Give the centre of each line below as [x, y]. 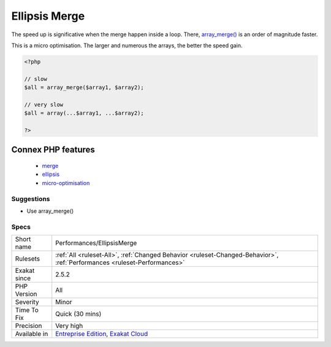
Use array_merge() [50, 211]
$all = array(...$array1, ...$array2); [84, 113]
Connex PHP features [53, 150]
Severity [27, 302]
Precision [29, 326]
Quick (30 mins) [78, 314]
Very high [69, 326]
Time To [27, 310]
